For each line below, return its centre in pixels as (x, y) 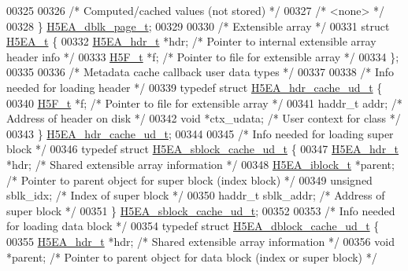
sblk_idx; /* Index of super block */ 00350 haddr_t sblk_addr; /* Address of (196, 195)
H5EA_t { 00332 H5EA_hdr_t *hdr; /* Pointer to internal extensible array (191, 41)
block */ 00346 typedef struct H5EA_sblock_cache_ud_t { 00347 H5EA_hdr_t (203, 149)
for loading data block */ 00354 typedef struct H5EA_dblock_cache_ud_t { (193, 226)
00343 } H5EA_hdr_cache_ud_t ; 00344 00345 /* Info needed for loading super (200, 133)
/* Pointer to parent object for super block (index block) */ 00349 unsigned (189, 179)
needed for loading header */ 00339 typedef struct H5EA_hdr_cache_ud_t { (195, 87)
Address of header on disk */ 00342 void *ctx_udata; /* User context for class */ (204, 118)
